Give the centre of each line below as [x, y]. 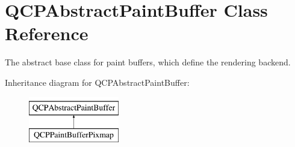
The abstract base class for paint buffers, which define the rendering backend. [148, 62]
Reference [47, 33]
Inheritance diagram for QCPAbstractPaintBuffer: [97, 82]
